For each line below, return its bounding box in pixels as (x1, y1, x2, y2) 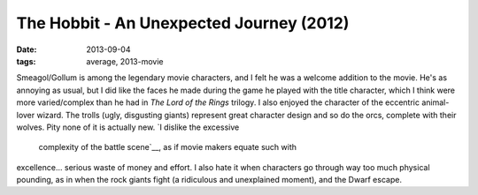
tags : (16, 56, 36, 66)
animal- (421, 97, 450, 108)
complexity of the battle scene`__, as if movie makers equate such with (38, 142, 297, 153)
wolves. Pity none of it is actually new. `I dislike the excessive (16, 122, 240, 132)
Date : (16, 44, 37, 55)
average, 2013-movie (86, 56, 164, 66)
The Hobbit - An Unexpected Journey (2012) (16, 13, 350, 33)
